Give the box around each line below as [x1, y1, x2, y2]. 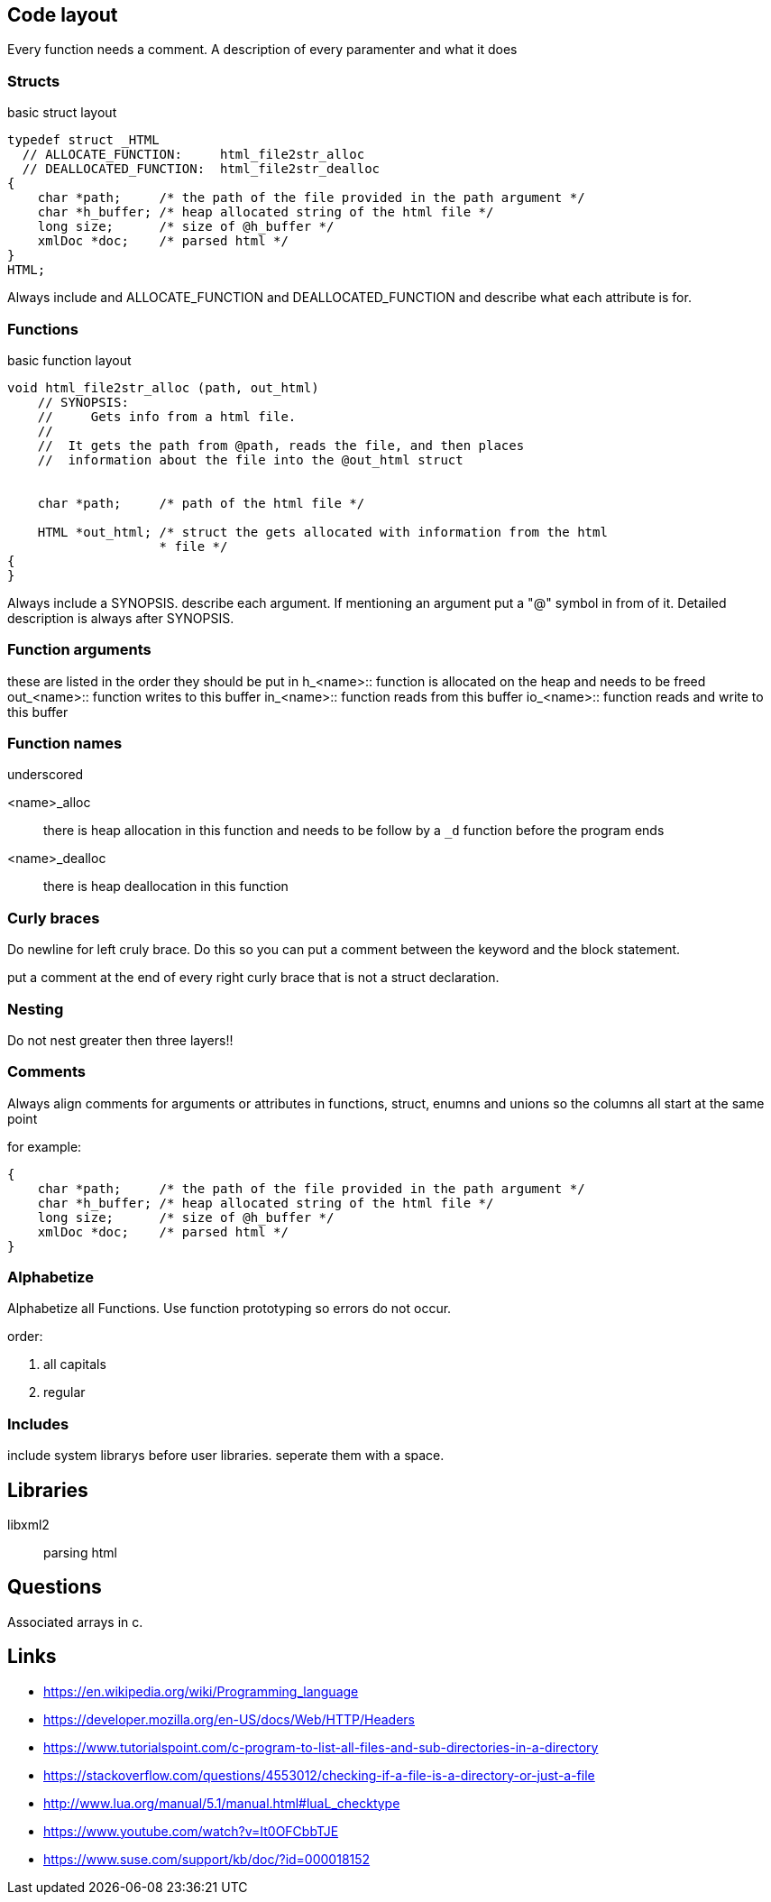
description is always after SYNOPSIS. [7, 610, 234, 626]
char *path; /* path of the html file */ [37, 495, 365, 510]
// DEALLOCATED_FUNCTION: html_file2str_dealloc [22, 161, 381, 177]
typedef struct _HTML [7, 133, 160, 148]
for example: [7, 1138, 82, 1154]
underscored [7, 767, 84, 783]
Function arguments [7, 640, 151, 659]
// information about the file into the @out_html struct [37, 452, 464, 467]
